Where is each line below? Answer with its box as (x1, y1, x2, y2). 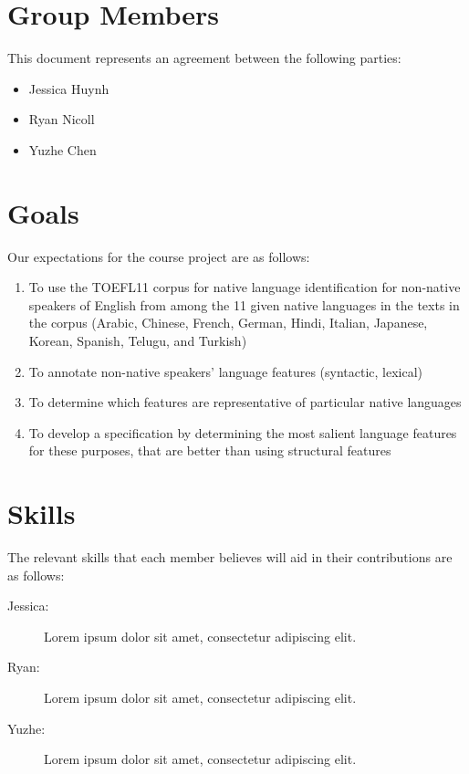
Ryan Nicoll (28, 110, 95, 129)
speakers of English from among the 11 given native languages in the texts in (28, 295, 460, 314)
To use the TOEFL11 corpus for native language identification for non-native (28, 277, 461, 297)
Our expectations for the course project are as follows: (7, 246, 310, 266)
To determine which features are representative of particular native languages (28, 392, 462, 412)
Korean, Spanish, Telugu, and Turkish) (28, 331, 247, 350)
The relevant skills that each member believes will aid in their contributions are (7, 548, 453, 567)
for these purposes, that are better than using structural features (28, 441, 391, 460)
